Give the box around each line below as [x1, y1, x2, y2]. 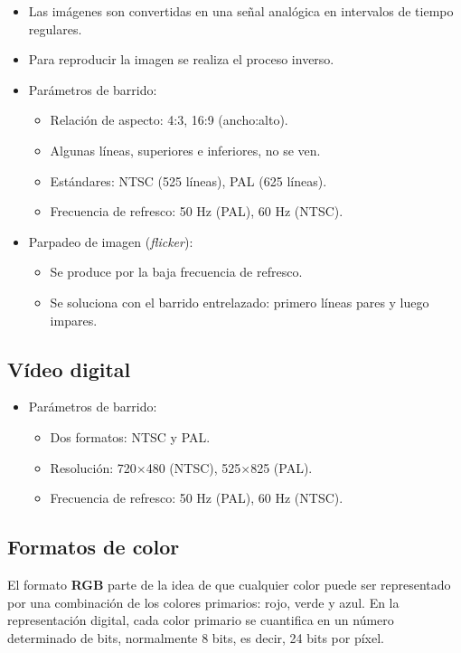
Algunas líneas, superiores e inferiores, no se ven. [50, 140, 321, 159]
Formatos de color [7, 533, 180, 561]
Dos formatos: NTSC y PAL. [50, 427, 211, 446]
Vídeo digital [7, 355, 131, 383]
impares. [50, 310, 98, 329]
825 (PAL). [250, 458, 313, 477]
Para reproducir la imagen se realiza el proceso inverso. [28, 50, 334, 69]
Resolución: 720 [50, 458, 136, 477]
